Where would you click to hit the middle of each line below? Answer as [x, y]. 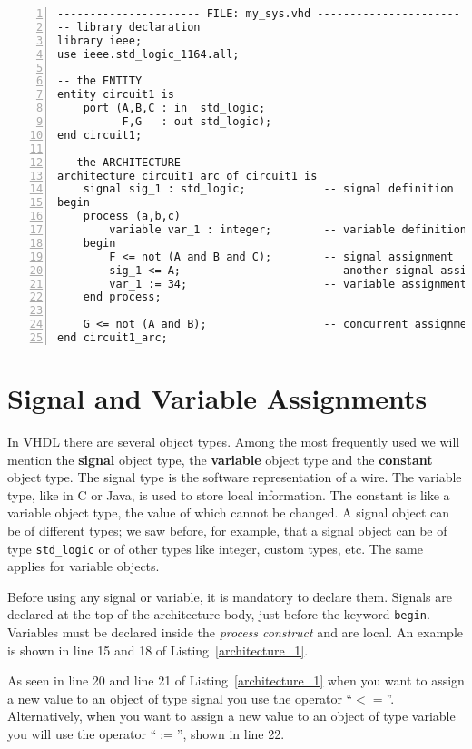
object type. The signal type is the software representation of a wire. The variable [235, 477]
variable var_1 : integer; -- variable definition [288, 230]
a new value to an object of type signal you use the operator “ [180, 698]
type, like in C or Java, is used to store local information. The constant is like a [229, 494]
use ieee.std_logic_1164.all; [148, 54]
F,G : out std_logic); [197, 122]
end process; [122, 297]
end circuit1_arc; [113, 338]
